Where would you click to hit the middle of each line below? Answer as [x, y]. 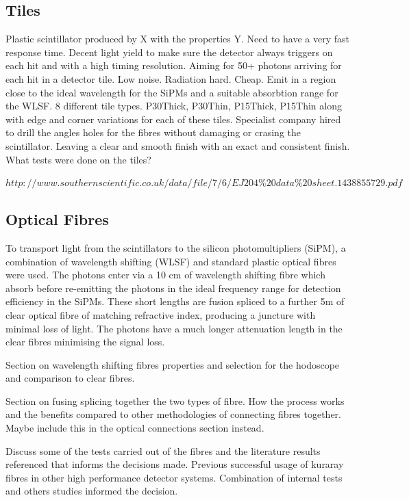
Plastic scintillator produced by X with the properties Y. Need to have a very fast [177, 39]
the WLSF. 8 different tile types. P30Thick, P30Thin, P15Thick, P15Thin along [174, 106]
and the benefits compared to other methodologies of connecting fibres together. [173, 414]
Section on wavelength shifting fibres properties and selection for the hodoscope [173, 364]
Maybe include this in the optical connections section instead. [135, 428]
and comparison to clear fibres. [70, 378]
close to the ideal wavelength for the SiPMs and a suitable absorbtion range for [172, 92]
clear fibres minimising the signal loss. [85, 342]
